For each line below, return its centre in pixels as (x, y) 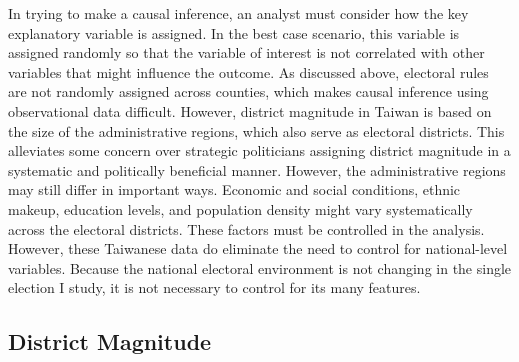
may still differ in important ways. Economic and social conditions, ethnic (234, 189)
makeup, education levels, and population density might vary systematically (240, 208)
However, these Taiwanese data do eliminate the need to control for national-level (258, 248)
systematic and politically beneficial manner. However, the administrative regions (257, 169)
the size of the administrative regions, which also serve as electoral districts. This (256, 130)
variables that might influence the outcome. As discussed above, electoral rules (248, 71)
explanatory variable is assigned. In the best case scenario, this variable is (234, 32)
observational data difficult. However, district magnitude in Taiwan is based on (250, 110)
